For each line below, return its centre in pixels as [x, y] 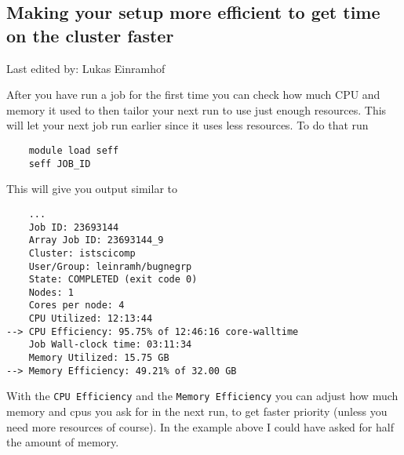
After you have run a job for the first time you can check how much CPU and [193, 95]
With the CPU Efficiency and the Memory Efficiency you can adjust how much [202, 396]
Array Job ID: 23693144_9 [96, 240]
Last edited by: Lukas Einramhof [86, 68]
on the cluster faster [90, 35]
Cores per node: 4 [76, 306]
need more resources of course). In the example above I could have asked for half [200, 426]
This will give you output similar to [92, 189]
